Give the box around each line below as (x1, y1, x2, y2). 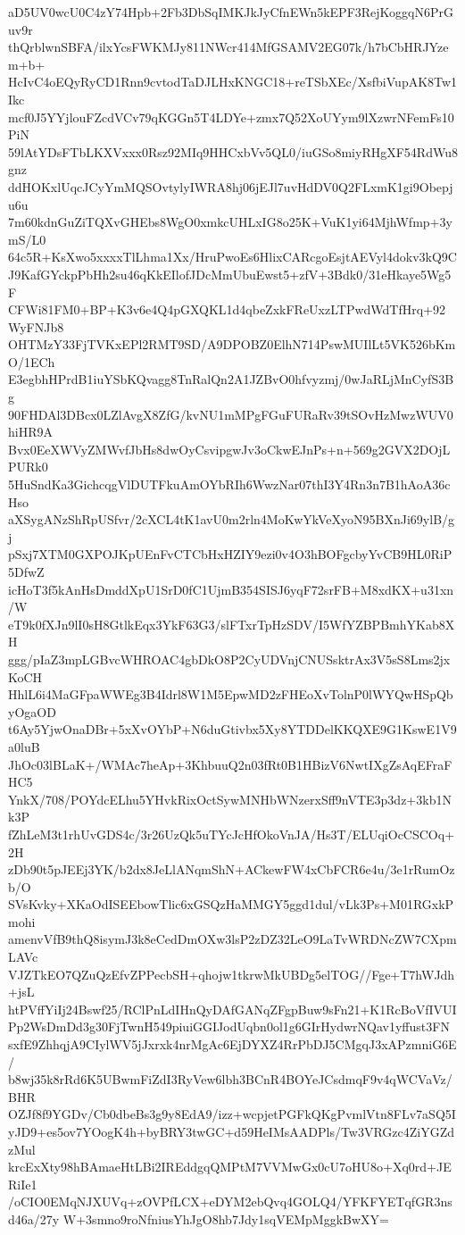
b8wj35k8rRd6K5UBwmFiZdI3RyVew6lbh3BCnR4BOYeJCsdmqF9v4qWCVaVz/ (8, 1070, 453, 1089)
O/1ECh (8, 352, 55, 371)
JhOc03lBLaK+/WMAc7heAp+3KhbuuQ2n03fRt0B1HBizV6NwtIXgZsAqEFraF (8, 755, 453, 773)
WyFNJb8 (8, 317, 64, 336)
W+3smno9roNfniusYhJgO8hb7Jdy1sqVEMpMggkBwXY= (62, 1209, 389, 1228)
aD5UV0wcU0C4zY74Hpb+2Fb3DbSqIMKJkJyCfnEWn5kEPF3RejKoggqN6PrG (8, 3, 453, 21)
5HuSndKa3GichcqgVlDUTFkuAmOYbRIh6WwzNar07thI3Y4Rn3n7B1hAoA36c (8, 475, 451, 494)
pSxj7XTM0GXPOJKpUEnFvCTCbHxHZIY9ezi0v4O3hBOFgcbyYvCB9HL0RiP (8, 545, 453, 563)
